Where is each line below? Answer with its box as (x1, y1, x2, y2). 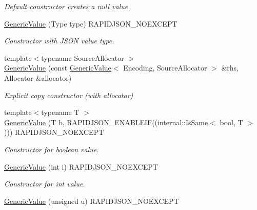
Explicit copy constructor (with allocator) (4, 89, 133, 100)
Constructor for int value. (4, 178, 85, 189)
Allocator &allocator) (4, 72, 72, 83)
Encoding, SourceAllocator (123, 62, 207, 73)
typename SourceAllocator (41, 52, 124, 63)
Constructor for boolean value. (4, 144, 99, 154)
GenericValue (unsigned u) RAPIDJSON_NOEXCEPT (4, 195, 179, 206)
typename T (41, 107, 80, 118)
